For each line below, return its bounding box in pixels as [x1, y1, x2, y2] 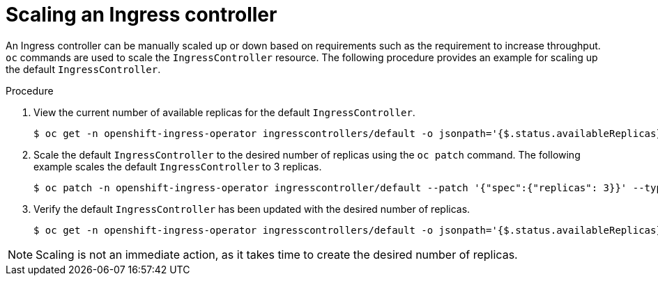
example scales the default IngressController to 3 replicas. [33, 160, 322, 172]
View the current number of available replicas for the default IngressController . [33, 106, 415, 118]
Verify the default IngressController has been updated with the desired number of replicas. [33, 202, 470, 215]
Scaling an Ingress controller [6, 3, 277, 26]
